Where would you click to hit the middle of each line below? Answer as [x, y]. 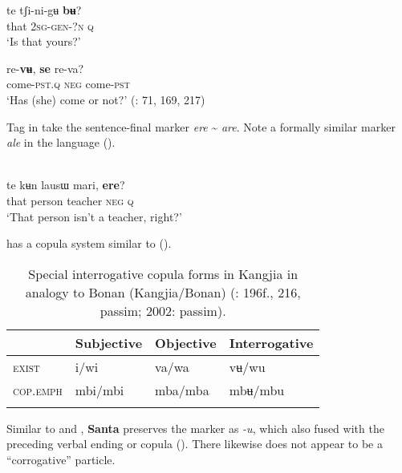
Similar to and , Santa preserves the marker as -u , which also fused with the [195, 428]
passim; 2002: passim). [163, 310]
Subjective [109, 342]
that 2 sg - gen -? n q [50, 25]
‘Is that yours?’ [44, 41]
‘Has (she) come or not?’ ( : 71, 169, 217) [106, 99]
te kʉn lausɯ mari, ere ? [66, 185]
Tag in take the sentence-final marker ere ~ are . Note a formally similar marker [201, 126]
